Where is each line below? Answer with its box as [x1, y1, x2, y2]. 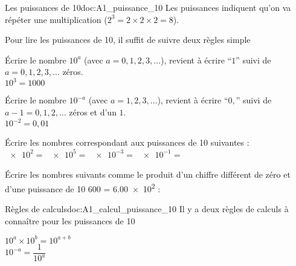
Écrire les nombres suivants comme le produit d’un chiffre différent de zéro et [5, 168, 291, 181]
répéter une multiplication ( [5, 13, 108, 25]
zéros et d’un [69, 106, 117, 118]
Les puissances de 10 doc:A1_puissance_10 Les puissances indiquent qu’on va [5, 1, 291, 13]
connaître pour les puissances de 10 [5, 214, 135, 227]
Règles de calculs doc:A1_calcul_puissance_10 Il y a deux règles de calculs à [5, 203, 289, 215]
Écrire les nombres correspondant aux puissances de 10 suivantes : [5, 136, 249, 149]
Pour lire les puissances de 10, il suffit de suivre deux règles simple [5, 33, 251, 46]
